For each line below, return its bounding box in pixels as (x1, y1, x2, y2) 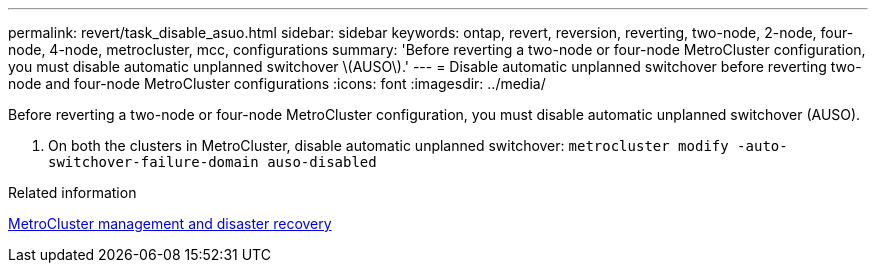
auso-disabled (267, 154, 377, 170)
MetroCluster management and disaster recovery (8, 215, 332, 232)
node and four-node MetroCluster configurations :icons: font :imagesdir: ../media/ (8, 75, 546, 92)
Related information (8, 184, 137, 201)
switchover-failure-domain (48, 154, 259, 170)
